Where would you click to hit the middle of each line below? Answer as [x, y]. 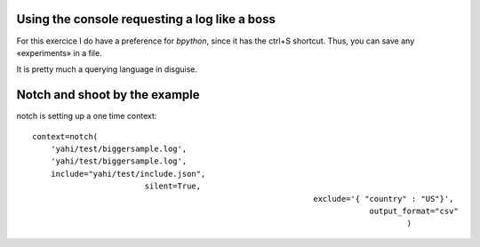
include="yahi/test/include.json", [128, 174]
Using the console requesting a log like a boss [146, 19]
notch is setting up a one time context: [87, 116]
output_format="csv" [414, 211]
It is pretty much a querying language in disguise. [107, 69]
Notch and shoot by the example [108, 95]
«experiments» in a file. [59, 52]
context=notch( [65, 136]
